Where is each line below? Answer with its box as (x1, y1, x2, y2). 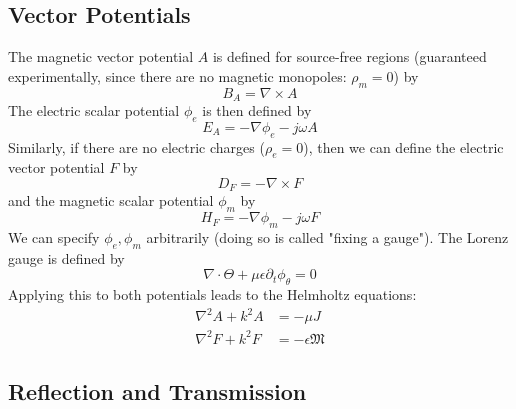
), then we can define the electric (303, 136, 504, 157)
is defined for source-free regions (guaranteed (212, 46, 487, 67)
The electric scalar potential (8, 100, 180, 121)
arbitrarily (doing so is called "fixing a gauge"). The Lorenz (146, 227, 509, 248)
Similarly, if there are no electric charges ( (8, 136, 265, 157)
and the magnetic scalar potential (8, 190, 214, 211)
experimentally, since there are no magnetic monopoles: (8, 65, 347, 86)
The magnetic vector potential (8, 46, 194, 67)
